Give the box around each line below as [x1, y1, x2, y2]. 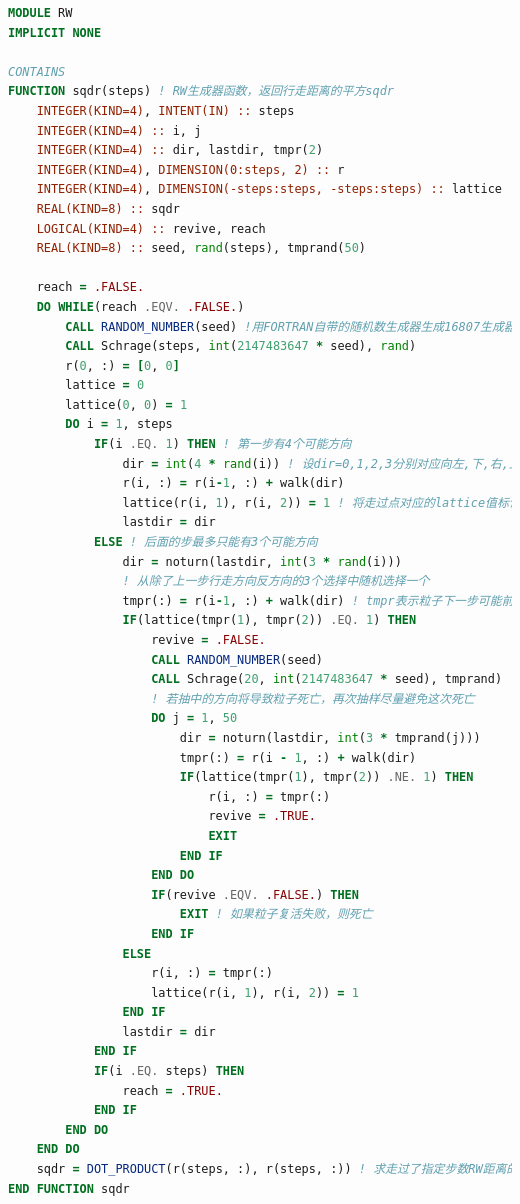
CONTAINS [8, 64, 66, 79]
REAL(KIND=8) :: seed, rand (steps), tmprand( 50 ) [36, 241, 367, 256]
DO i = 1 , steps [65, 417, 173, 432]
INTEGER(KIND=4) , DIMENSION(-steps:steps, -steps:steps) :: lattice [36, 182, 503, 197]
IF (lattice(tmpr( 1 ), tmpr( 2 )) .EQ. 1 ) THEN [122, 613, 417, 628]
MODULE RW [8, 6, 73, 20]
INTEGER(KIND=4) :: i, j [36, 123, 202, 138]
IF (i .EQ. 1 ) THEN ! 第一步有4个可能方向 [93, 437, 352, 452]
